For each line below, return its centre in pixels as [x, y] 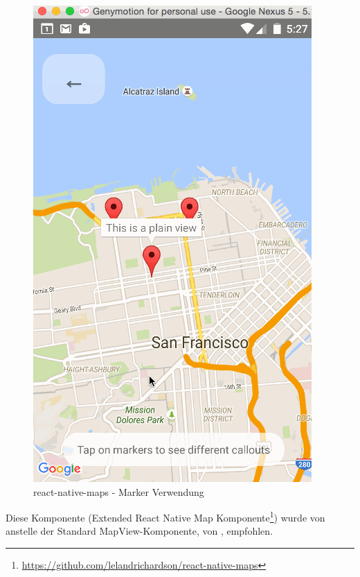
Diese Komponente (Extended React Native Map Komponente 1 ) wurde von [165, 516]
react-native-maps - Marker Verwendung [119, 491]
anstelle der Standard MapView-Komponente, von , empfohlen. [139, 531]
